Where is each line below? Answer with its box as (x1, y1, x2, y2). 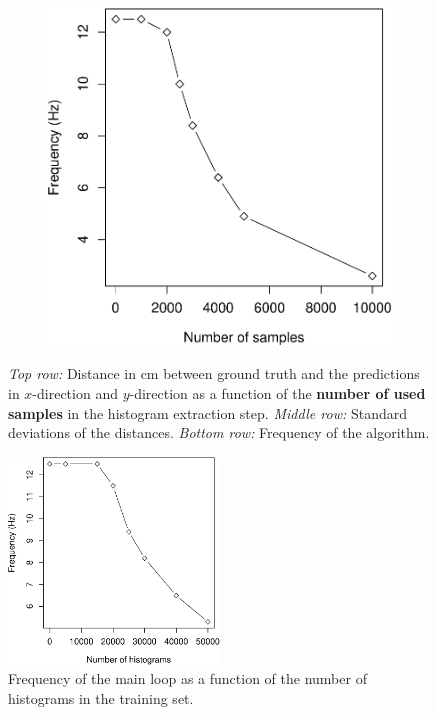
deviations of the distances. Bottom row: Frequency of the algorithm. (8, 422, 430, 443)
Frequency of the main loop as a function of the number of (8, 668, 367, 689)
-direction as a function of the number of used (129, 382, 426, 403)
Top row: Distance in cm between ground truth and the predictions (8, 363, 420, 384)
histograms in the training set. (8, 688, 194, 709)
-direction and (32, 382, 118, 403)
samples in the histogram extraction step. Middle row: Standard (8, 402, 407, 423)
